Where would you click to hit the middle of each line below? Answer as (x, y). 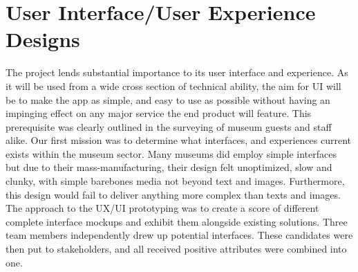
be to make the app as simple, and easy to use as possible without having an (168, 99)
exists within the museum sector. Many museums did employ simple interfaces (171, 153)
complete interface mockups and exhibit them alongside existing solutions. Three (177, 221)
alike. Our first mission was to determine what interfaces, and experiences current (179, 140)
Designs (43, 39)
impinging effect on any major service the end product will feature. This (159, 113)
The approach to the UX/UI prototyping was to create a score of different (162, 208)
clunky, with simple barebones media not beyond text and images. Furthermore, (175, 181)
